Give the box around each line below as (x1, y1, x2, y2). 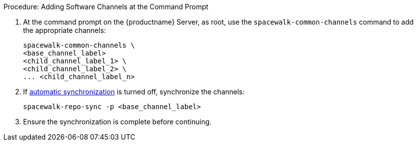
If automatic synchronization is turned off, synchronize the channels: (23, 87, 245, 96)
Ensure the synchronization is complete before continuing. (23, 117, 212, 126)
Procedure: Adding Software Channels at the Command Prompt (3, 2, 208, 11)
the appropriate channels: (23, 26, 106, 34)
